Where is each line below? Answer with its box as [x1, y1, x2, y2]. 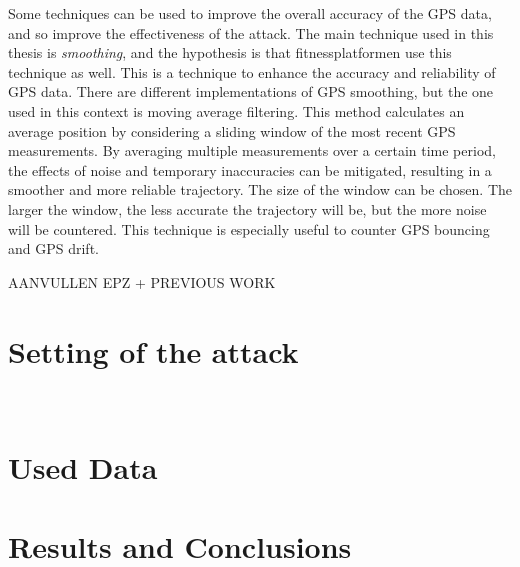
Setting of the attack [8, 330, 299, 371]
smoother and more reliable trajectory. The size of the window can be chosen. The [8, 179, 512, 200]
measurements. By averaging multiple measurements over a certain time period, [8, 140, 496, 161]
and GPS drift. [8, 238, 99, 259]
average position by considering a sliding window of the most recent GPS [8, 120, 456, 141]
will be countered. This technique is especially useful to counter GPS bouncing [8, 218, 490, 239]
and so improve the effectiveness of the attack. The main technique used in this [8, 22, 494, 43]
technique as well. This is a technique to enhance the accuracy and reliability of [8, 61, 496, 82]
